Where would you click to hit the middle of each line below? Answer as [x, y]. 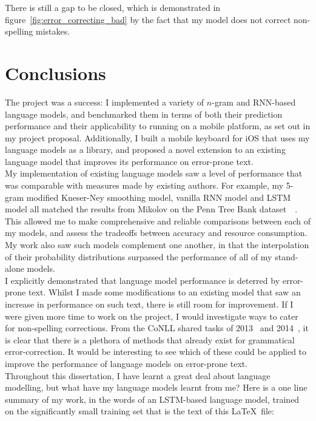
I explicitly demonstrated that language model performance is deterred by [143, 280]
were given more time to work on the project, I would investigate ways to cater [152, 316]
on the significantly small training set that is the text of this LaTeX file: [140, 411]
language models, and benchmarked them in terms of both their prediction [144, 114]
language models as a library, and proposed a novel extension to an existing [145, 150]
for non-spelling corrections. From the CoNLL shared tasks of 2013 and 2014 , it [157, 328]
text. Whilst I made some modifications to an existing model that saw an [164, 292]
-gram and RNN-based [254, 102]
